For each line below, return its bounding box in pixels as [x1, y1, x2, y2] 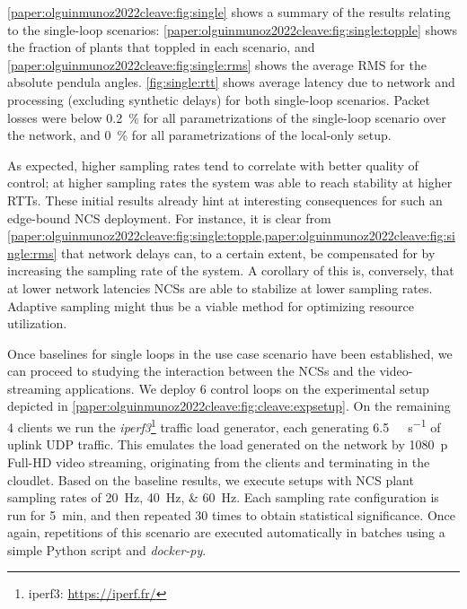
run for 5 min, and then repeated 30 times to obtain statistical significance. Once [7, 505, 455, 524]
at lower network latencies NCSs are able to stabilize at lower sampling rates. [7, 278, 433, 297]
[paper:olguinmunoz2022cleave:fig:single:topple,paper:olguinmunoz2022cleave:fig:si [7, 226, 455, 245]
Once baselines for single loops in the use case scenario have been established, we [7, 344, 453, 362]
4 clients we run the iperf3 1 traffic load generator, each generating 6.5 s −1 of [7, 415, 441, 436]
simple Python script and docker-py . [7, 540, 207, 559]
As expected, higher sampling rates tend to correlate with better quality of [7, 155, 419, 174]
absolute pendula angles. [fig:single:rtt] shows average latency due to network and [7, 73, 455, 91]
